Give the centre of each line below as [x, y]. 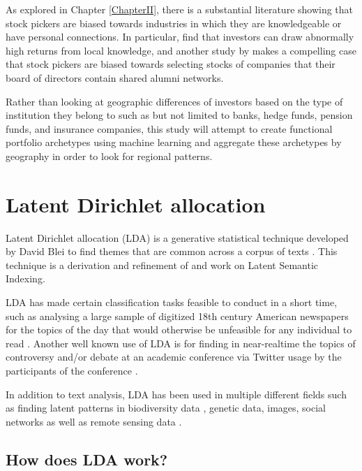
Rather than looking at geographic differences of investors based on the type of [174, 101]
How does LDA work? [87, 459]
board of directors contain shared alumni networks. [115, 77]
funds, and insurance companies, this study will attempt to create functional [169, 128]
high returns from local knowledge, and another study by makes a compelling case [181, 50]
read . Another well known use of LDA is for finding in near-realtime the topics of [181, 343]
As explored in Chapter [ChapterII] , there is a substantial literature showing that [180, 9]
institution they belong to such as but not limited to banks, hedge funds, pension [179, 115]
